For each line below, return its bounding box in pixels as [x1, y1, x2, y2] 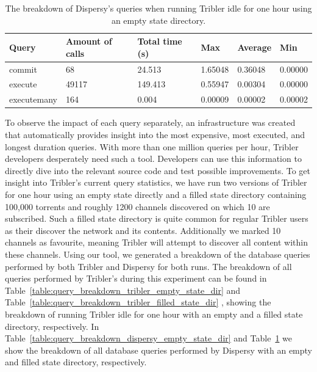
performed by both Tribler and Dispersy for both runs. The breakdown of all [5, 260, 292, 272]
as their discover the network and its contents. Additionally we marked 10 [5, 224, 281, 236]
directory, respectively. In [5, 319, 99, 332]
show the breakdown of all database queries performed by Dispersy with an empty [5, 343, 312, 356]
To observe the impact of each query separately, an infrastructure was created [5, 116, 296, 129]
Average [237, 40, 272, 53]
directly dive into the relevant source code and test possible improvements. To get [5, 164, 310, 177]
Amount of [65, 35, 112, 48]
